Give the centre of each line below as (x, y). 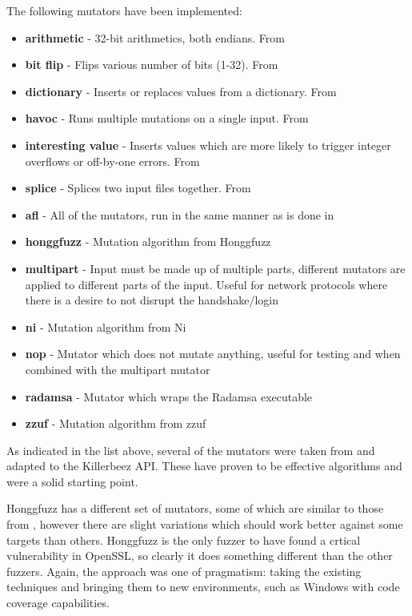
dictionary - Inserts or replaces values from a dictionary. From (181, 91)
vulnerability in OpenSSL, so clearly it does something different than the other (200, 556)
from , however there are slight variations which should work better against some (205, 524)
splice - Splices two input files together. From (138, 188)
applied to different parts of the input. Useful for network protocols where (206, 284)
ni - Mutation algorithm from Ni (106, 326)
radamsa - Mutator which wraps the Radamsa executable (169, 396)
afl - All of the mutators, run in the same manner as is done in (180, 214)
